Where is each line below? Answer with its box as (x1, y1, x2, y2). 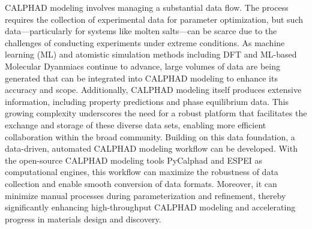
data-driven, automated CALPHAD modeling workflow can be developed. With (5, 142, 298, 155)
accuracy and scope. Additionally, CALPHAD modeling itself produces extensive (5, 83, 302, 96)
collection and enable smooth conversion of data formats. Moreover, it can (5, 177, 277, 189)
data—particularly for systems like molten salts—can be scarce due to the (5, 25, 277, 37)
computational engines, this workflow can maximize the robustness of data (5, 165, 278, 178)
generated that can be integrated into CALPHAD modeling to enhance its (5, 71, 278, 84)
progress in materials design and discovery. (5, 212, 161, 225)
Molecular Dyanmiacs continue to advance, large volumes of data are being (5, 59, 280, 72)
